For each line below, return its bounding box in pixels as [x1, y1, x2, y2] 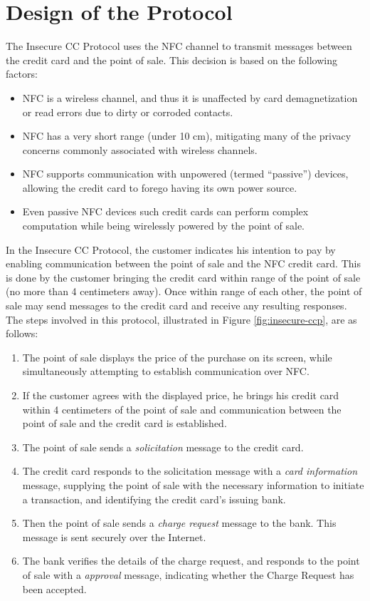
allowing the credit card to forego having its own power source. [22, 180, 297, 195]
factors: [6, 66, 38, 81]
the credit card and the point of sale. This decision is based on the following [6, 52, 337, 67]
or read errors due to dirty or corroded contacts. [22, 104, 233, 119]
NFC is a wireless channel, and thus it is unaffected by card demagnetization [22, 90, 358, 105]
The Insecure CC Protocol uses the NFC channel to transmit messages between [6, 38, 352, 53]
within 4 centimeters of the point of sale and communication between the [22, 401, 342, 416]
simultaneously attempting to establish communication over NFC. [22, 364, 310, 379]
